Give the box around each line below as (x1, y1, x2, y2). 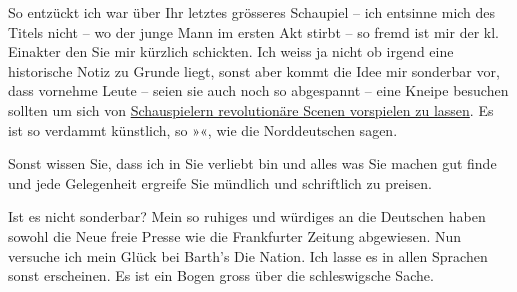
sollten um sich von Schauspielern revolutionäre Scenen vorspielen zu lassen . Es (8, 99, 494, 120)
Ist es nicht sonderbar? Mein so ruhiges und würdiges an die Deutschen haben (8, 206, 486, 227)
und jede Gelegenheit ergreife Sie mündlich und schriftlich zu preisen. (8, 172, 432, 193)
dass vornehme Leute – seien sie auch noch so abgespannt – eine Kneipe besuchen (8, 80, 509, 101)
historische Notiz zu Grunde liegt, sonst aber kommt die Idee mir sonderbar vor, (8, 60, 500, 81)
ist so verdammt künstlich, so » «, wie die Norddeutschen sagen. (8, 119, 398, 140)
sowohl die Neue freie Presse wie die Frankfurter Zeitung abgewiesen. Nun (8, 225, 462, 246)
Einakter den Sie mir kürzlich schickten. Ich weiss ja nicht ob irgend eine (8, 41, 454, 62)
